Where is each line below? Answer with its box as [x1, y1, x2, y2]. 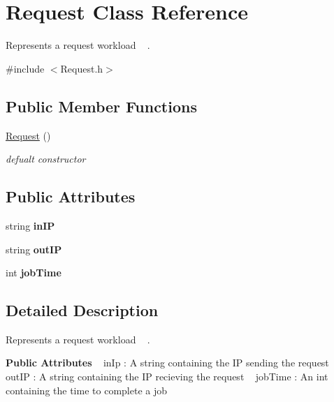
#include [6, 61, 45, 75]
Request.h [60, 61, 103, 75]
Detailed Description [6, 299, 159, 321]
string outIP [6, 241, 62, 256]
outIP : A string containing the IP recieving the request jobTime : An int [6, 369, 328, 384]
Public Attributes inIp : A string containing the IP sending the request [6, 355, 329, 370]
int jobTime [6, 265, 61, 280]
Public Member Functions [6, 95, 197, 117]
